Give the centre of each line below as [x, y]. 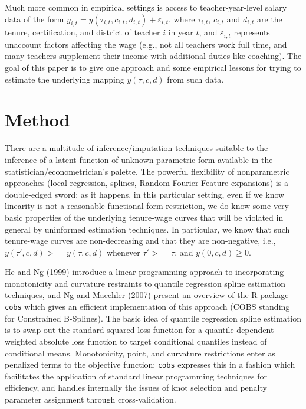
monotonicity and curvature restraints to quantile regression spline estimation [145, 283]
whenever [123, 252]
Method [37, 120]
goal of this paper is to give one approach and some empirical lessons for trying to [153, 68]
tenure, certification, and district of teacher [83, 32]
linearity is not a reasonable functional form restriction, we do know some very [147, 206]
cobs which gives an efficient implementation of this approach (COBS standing [147, 307]
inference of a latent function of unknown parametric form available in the [139, 159]
